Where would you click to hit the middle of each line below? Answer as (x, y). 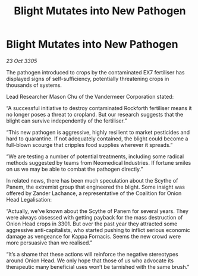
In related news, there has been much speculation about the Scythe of (92, 180)
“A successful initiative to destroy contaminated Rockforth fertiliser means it (99, 108)
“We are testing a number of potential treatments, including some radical (95, 156)
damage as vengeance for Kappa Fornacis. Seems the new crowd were (94, 236)
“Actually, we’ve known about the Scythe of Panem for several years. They (98, 211)
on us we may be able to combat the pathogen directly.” (75, 169)
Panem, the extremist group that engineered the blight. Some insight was (96, 187)
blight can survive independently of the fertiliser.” (67, 121)
